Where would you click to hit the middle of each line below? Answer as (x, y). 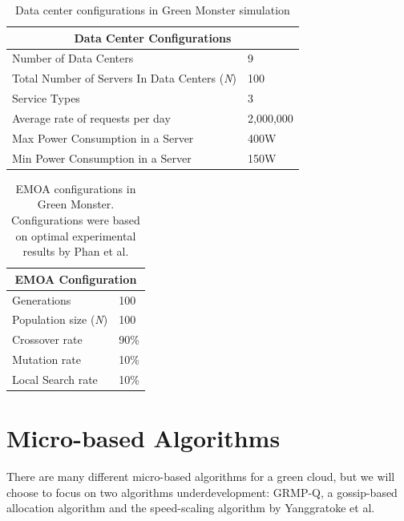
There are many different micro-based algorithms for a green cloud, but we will (201, 477)
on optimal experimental (76, 235)
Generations (42, 299)
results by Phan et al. (76, 251)
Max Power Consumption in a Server (103, 137)
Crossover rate (47, 339)
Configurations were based (76, 219)
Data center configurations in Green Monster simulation (152, 10)
